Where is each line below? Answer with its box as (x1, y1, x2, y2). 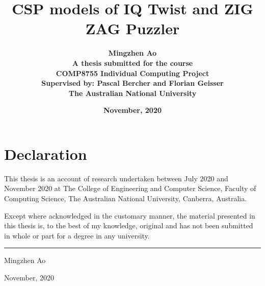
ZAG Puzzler (85, 18, 180, 39)
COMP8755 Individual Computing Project (56, 67, 209, 78)
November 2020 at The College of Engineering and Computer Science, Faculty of (4, 183, 256, 194)
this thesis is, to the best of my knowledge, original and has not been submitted (4, 220, 253, 231)
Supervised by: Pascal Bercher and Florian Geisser (41, 78, 224, 88)
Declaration (4, 143, 87, 164)
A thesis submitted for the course (72, 57, 193, 68)
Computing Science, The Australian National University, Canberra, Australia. (4, 193, 247, 203)
